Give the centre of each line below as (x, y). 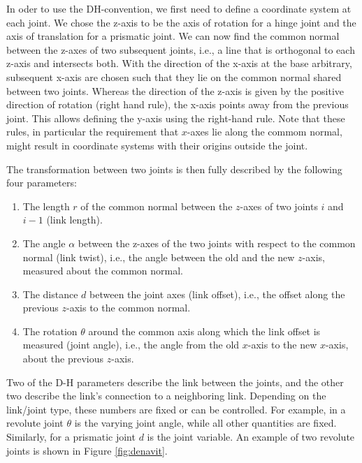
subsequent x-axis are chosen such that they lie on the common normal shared (174, 76)
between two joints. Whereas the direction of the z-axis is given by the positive (175, 90)
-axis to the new (282, 345)
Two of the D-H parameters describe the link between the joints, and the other (175, 382)
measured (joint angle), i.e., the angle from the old (131, 345)
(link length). (74, 220)
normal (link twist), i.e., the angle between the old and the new (159, 257)
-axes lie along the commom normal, (265, 132)
